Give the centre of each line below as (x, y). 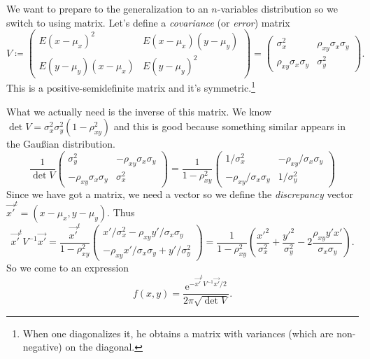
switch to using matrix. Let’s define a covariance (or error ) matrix (148, 22)
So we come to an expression (68, 267)
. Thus (121, 212)
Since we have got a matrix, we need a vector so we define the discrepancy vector (180, 193)
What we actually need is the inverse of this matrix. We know (139, 111)
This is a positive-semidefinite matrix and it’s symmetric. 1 (131, 86)
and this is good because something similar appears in (229, 126)
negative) (42, 347)
